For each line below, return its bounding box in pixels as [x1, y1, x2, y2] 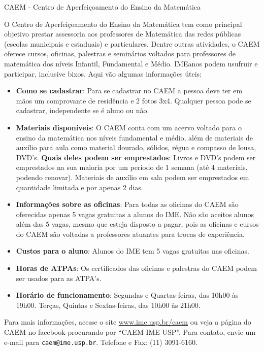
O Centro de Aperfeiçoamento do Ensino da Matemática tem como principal [4, 18, 242, 29]
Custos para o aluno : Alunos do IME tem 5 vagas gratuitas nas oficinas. [16, 245, 249, 256]
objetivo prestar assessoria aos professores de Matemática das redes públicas [4, 28, 241, 39]
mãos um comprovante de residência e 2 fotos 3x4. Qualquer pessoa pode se [16, 95, 251, 106]
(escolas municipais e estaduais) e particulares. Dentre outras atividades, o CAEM [4, 38, 260, 49]
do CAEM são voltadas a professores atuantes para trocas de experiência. [16, 228, 245, 239]
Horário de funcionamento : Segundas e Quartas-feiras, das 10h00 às [16, 290, 239, 300]
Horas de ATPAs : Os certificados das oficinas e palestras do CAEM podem [16, 263, 257, 273]
